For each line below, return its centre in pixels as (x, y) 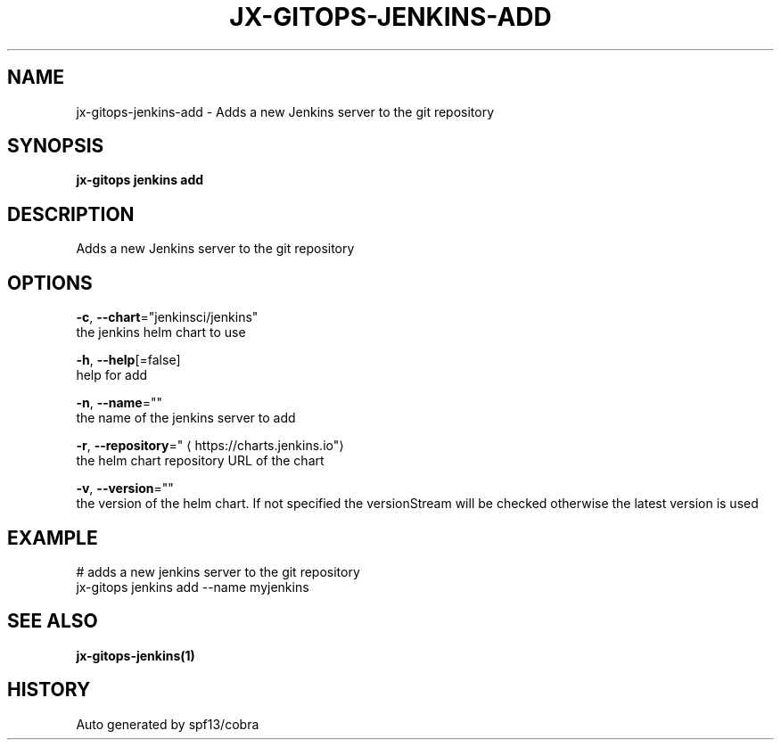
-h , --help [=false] (128, 360)
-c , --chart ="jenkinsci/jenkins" (167, 317)
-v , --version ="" (125, 488)
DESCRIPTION (71, 214)
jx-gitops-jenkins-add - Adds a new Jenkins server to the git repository (285, 111)
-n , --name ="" (119, 403)
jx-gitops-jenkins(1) (136, 655)
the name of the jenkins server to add (186, 418)
